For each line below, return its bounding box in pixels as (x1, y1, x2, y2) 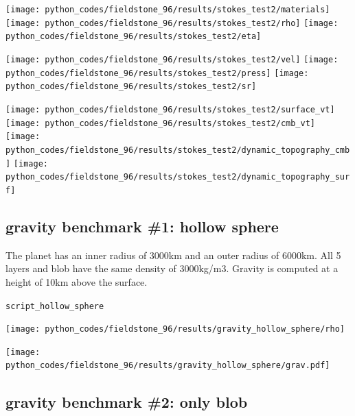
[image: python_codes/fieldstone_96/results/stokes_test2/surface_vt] (5, 104, 335, 114)
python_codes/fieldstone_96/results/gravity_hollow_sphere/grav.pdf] (5, 360, 330, 371)
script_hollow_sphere (5, 301, 104, 311)
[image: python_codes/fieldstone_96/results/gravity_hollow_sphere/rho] (5, 324, 345, 334)
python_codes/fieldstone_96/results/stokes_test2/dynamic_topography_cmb (5, 145, 350, 155)
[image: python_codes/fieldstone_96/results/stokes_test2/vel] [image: (5, 54, 339, 64)
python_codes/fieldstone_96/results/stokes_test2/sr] (5, 82, 257, 92)
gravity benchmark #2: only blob (5, 391, 248, 412)
